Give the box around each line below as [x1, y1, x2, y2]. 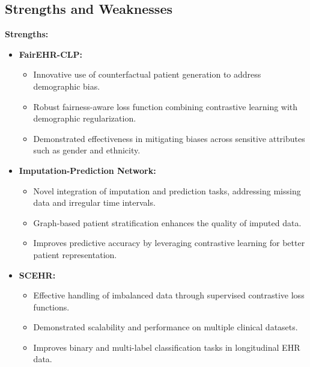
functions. [33, 300, 70, 313]
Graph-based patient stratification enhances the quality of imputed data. [33, 216, 302, 229]
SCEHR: [19, 268, 56, 281]
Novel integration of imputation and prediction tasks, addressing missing [33, 184, 301, 197]
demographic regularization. [33, 112, 136, 125]
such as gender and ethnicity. [33, 144, 141, 156]
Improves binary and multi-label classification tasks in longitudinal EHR [33, 341, 300, 353]
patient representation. [33, 248, 117, 261]
